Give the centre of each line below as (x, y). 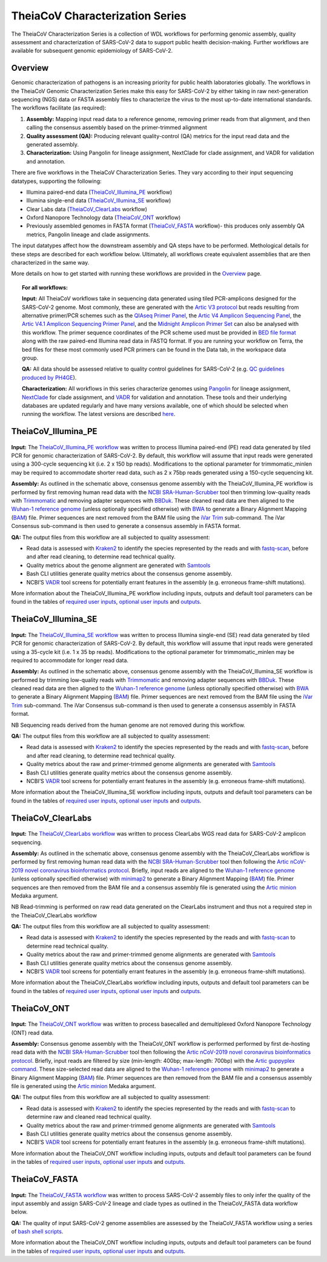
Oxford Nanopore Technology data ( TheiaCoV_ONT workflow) (104, 217)
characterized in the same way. (50, 263)
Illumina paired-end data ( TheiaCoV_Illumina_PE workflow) (99, 192)
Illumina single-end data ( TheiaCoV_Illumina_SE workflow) (99, 200)
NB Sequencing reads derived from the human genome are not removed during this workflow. (128, 725)
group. (30, 358)
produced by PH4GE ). (49, 377)
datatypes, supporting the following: (57, 181)
